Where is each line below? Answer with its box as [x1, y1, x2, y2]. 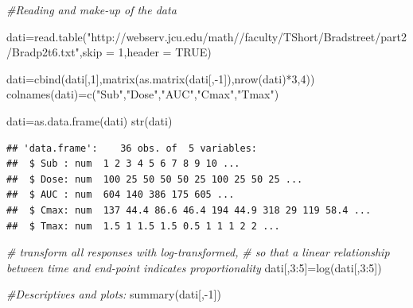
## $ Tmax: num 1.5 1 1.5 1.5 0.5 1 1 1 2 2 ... [6, 220, 280, 232]
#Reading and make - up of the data [6, 2, 177, 17]
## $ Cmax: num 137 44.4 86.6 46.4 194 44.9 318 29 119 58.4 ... [6, 204, 372, 216]
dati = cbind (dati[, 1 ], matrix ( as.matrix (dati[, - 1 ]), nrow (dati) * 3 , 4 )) [6, 70, 315, 87]
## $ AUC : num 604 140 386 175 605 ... [6, 189, 235, 201]
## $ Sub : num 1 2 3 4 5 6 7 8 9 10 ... [6, 158, 240, 170]
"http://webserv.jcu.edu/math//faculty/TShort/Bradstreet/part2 [87, 28, 407, 44]
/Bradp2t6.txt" [6, 44, 80, 60]
